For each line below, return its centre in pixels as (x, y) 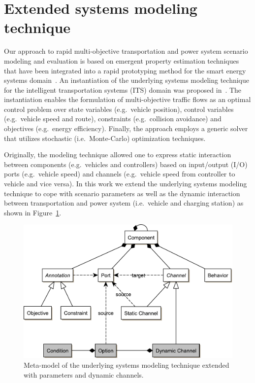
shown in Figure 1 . (33, 212)
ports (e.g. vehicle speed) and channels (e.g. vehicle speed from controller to (120, 174)
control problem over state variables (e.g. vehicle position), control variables (119, 109)
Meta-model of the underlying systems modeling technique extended (127, 365)
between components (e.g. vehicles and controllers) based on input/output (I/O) (126, 164)
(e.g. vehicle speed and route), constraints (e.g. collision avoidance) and (113, 119)
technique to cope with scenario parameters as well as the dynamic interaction (122, 193)
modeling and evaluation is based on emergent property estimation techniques (122, 60)
